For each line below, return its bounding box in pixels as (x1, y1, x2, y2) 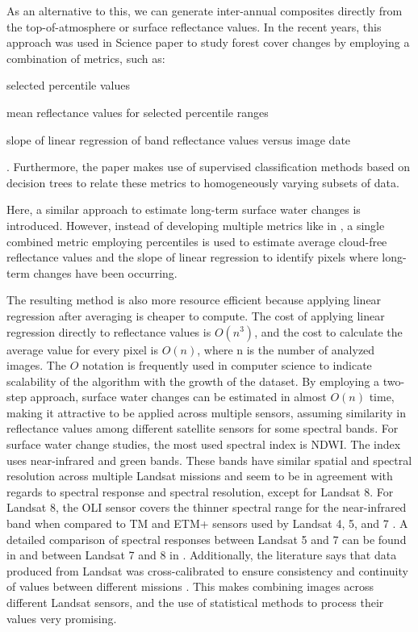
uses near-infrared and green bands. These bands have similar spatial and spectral (6, 451, 412, 468)
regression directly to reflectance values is (6, 323, 211, 340)
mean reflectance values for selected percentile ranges (6, 103, 269, 120)
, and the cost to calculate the (254, 323, 403, 340)
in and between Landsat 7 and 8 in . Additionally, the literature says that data (6, 546, 397, 563)
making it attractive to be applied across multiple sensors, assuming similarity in (6, 404, 407, 421)
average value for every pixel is (6, 341, 159, 358)
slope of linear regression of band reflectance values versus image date (6, 131, 351, 148)
